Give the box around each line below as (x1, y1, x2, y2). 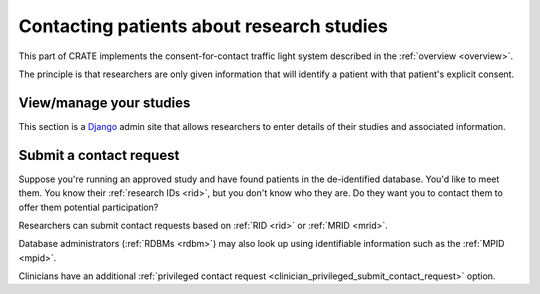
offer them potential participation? (18, 201, 159, 213)
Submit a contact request (18, 146, 180, 164)
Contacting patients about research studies (18, 15, 389, 37)
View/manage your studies (18, 94, 191, 111)
